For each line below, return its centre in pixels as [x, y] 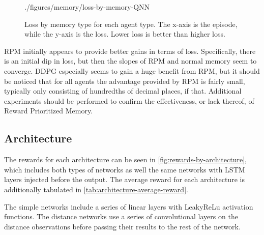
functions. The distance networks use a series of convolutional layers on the [121, 216]
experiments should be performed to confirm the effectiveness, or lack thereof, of [129, 100]
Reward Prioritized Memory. [49, 111]
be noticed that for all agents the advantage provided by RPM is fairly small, [125, 81]
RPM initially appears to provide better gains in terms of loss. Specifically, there [130, 51]
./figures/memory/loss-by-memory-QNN [87, 7]
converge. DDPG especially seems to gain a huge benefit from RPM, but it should [132, 70]
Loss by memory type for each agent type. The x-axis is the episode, [131, 24]
